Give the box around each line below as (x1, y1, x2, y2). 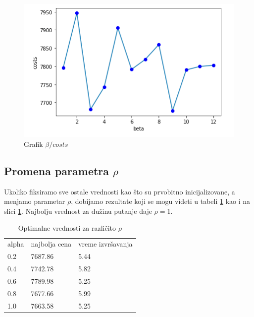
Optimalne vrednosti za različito (18, 222, 116, 233)
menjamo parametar (4, 196, 65, 206)
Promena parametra (4, 163, 109, 178)
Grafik (24, 138, 43, 149)
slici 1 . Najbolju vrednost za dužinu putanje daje (4, 205, 152, 216)
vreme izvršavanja (78, 239, 133, 249)
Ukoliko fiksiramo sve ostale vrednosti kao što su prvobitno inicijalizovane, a (4, 186, 235, 196)
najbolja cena (31, 239, 72, 249)
